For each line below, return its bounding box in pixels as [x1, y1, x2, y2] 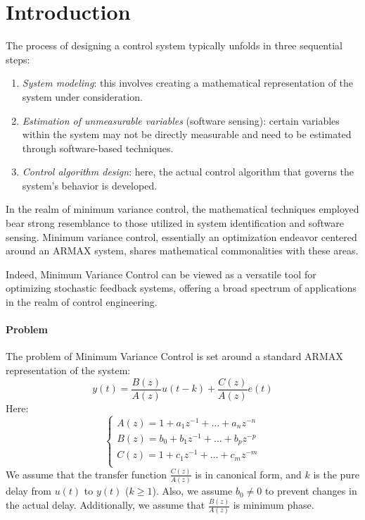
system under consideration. [22, 89, 143, 104]
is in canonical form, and [195, 466, 302, 481]
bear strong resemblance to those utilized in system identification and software [6, 216, 344, 230]
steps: [6, 51, 30, 66]
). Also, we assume [152, 483, 233, 498]
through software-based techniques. [22, 140, 174, 155]
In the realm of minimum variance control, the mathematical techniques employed [6, 202, 359, 216]
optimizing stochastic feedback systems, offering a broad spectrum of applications [6, 280, 357, 295]
